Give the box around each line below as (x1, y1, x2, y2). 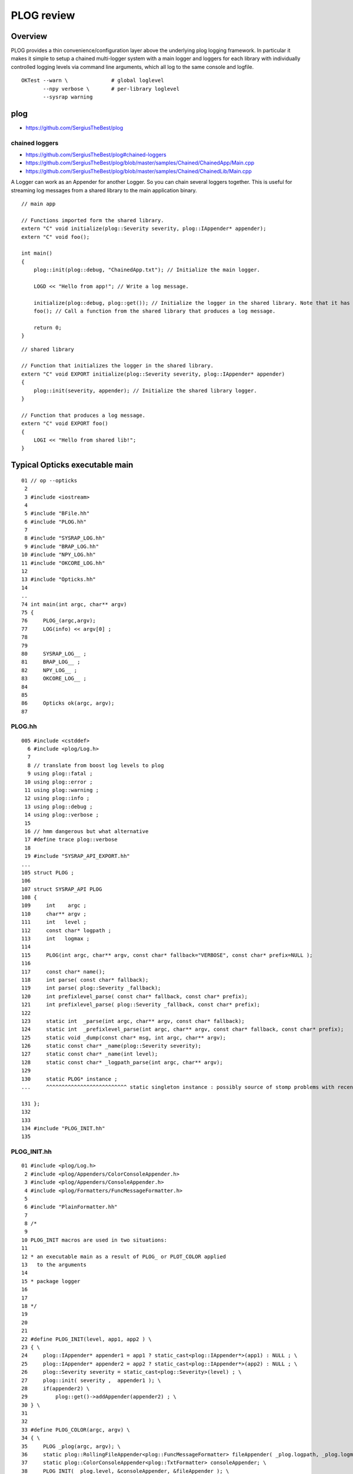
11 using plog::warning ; (24, 787, 99, 793)
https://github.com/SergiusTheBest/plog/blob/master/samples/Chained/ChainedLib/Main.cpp (25, 167, 252, 175)
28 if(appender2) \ (21, 1385, 90, 1391)
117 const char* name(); (21, 968, 105, 975)
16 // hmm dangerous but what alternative (24, 828, 149, 834)
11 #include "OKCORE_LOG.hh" (21, 560, 105, 566)
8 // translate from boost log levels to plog (27, 762, 164, 769)
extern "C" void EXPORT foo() (21, 420, 109, 427)
